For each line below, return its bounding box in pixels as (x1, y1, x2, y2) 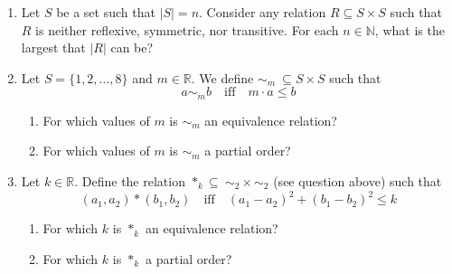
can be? (110, 38, 154, 57)
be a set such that (56, 3, 155, 21)
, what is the (374, 20, 445, 39)
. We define (191, 68, 254, 87)
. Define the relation (74, 172, 185, 191)
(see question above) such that (273, 172, 442, 191)
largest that (21, 38, 86, 57)
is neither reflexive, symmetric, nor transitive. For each (35, 20, 339, 39)
